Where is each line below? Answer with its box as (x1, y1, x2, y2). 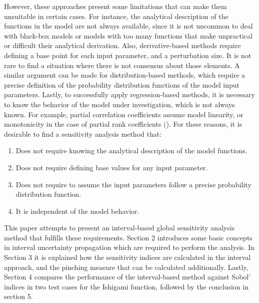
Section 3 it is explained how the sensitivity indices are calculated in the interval (4, 252, 251, 262)
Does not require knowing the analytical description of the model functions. (15, 145, 247, 156)
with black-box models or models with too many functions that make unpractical (4, 30, 252, 41)
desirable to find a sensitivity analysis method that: (4, 128, 162, 139)
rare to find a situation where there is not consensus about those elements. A (4, 60, 240, 70)
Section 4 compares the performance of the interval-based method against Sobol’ (4, 271, 251, 282)
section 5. (4, 291, 33, 301)
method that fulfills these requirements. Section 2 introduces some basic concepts (4, 232, 252, 242)
